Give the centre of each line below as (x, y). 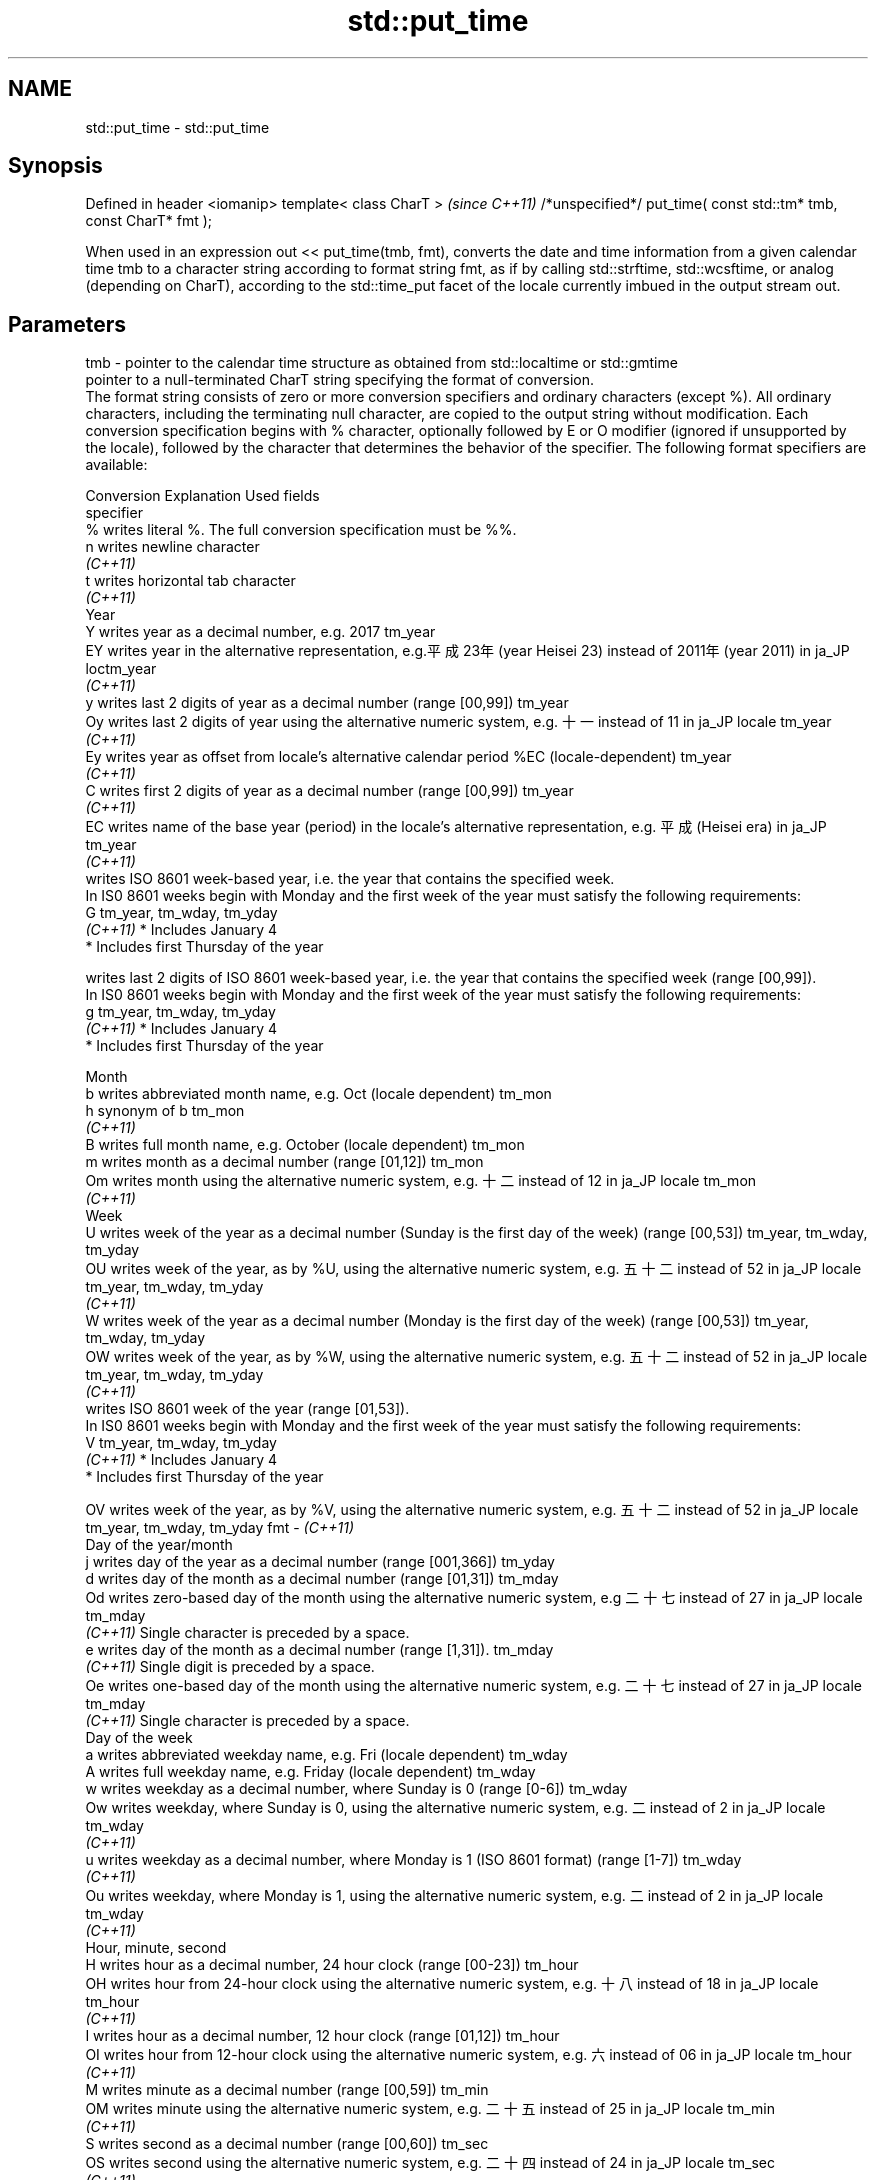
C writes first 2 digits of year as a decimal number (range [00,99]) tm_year (329, 791)
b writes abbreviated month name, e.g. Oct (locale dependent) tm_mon (318, 1094)
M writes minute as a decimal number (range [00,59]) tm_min (287, 2090)
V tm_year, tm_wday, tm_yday (181, 1443)
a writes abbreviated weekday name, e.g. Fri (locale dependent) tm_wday (326, 1755)
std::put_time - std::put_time (177, 127)
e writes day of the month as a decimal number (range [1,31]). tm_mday (319, 1650)
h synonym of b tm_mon (165, 1111)
